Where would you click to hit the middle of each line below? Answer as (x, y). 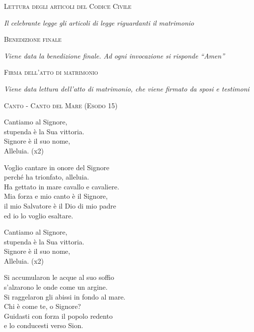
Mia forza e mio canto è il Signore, (56, 196)
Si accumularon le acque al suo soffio (59, 277)
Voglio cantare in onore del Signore (57, 167)
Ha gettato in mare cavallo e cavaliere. (62, 186)
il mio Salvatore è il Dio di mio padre (60, 205)
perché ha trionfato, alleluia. (47, 177)
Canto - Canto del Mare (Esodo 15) (61, 105)
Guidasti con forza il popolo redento (58, 316)
